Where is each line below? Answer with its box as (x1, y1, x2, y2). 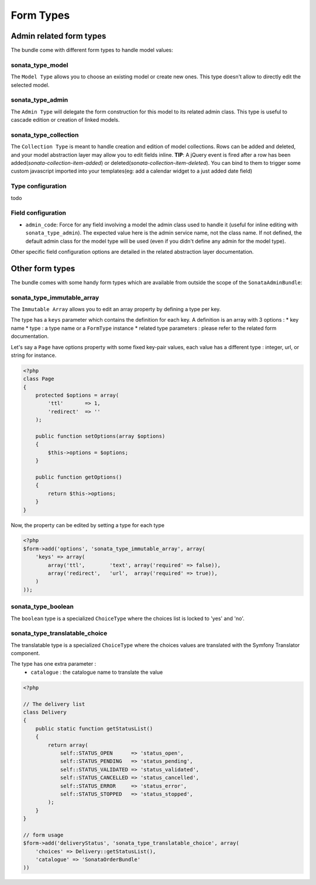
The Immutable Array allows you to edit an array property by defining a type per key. (11, 305, 221, 312)
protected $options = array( (35, 392, 119, 399)
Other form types (11, 263, 75, 273)
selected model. (11, 81, 50, 88)
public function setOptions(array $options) (35, 433, 166, 439)
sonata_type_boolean (11, 602, 74, 611)
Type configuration (11, 182, 67, 190)
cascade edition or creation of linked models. (11, 116, 120, 123)
